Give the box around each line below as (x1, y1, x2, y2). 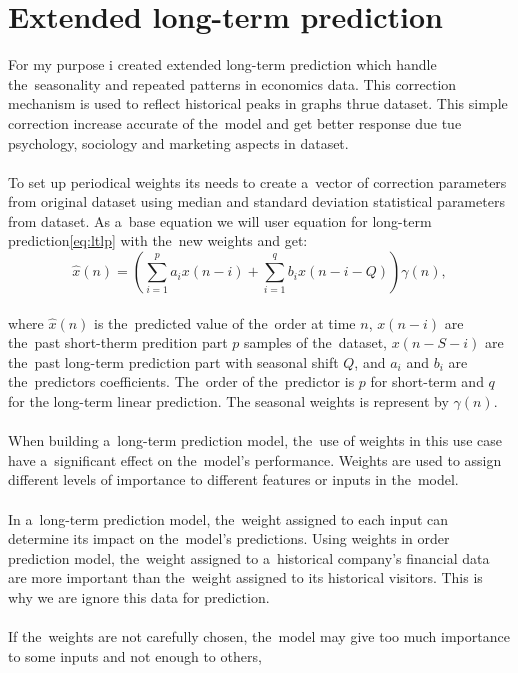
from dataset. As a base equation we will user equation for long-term (8, 210, 432, 231)
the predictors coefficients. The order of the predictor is (8, 371, 355, 392)
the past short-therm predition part (8, 332, 228, 353)
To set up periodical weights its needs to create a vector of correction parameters (8, 171, 507, 192)
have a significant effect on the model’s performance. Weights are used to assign (8, 449, 502, 470)
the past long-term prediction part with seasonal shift (8, 351, 339, 372)
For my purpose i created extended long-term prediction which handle (8, 54, 437, 75)
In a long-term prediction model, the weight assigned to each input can (8, 508, 449, 529)
